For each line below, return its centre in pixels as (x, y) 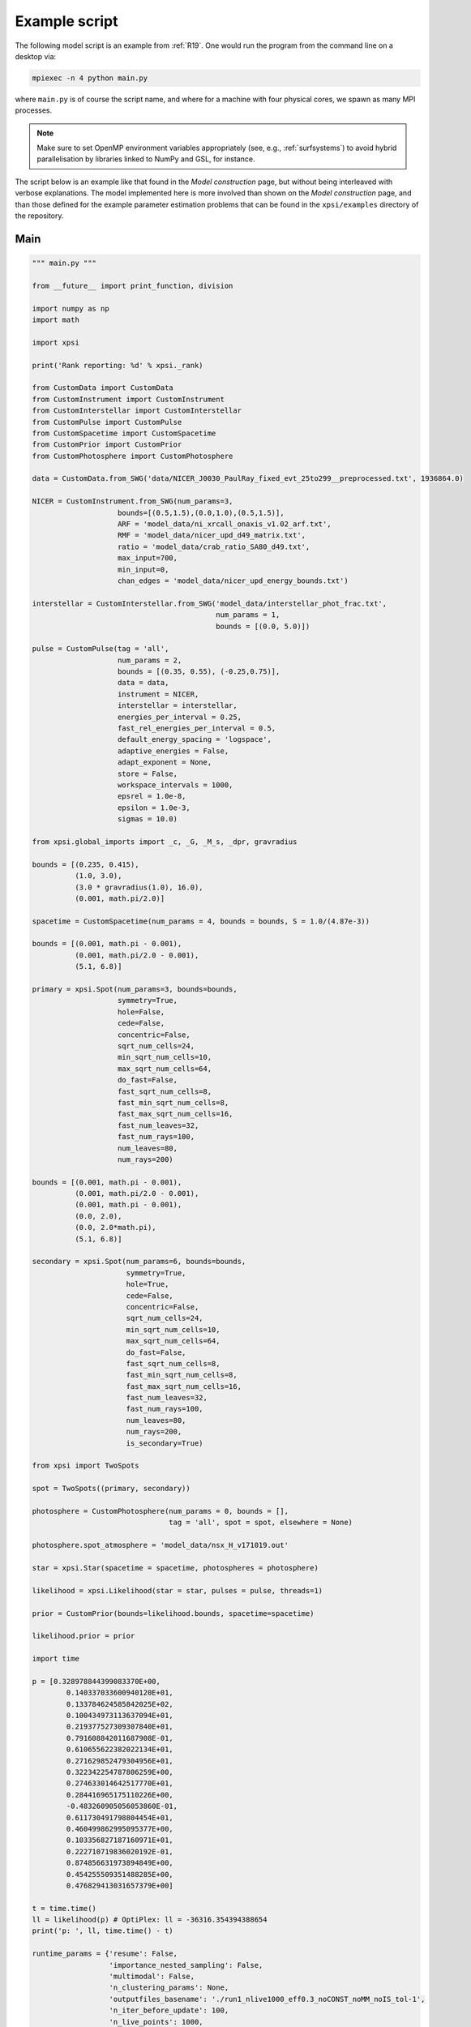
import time (56, 1659)
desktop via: (36, 56)
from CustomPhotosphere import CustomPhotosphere (133, 456)
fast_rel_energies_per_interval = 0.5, (197, 729)
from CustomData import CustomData (103, 388)
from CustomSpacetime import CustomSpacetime (124, 433)
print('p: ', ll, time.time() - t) (103, 1931)
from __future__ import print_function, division (133, 285)
